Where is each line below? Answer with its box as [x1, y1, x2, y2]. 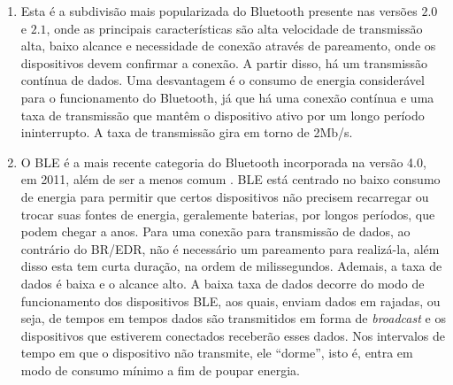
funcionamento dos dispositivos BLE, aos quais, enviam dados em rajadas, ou [20, 291, 441, 310]
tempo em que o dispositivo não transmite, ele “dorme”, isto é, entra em [20, 343, 413, 362]
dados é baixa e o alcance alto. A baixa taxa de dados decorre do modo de [20, 273, 425, 292]
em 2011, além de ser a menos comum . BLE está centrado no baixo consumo [20, 170, 441, 189]
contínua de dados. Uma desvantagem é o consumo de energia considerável [20, 71, 425, 89]
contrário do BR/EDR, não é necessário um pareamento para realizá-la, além [20, 239, 440, 258]
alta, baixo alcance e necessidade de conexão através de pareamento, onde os [20, 36, 436, 55]
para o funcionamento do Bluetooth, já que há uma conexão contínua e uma [20, 88, 434, 106]
